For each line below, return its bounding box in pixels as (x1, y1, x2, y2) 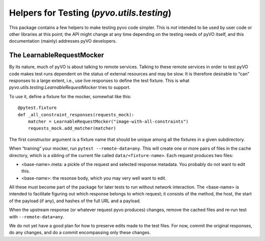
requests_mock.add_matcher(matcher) (27, 126, 116, 131)
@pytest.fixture (18, 105, 57, 110)
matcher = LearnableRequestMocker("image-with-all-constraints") (27, 118, 189, 124)
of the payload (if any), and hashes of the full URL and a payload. (9, 198, 141, 204)
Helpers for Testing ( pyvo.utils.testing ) (9, 7, 172, 18)
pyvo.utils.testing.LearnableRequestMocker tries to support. (9, 84, 131, 90)
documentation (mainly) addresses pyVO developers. (9, 38, 117, 44)
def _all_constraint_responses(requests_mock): (18, 112, 134, 117)
